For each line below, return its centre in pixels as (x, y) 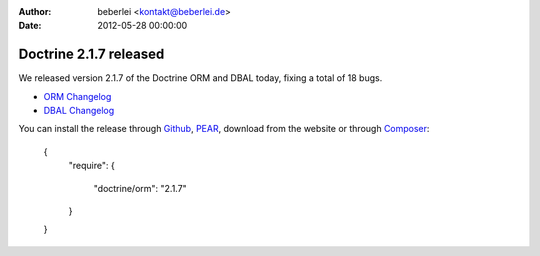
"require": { (91, 166)
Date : (30, 26)
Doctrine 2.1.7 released (91, 54)
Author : (35, 11)
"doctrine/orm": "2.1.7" (140, 188)
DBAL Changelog (79, 111)
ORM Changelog (77, 96)
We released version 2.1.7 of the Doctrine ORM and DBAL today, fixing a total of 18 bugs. (200, 78)
